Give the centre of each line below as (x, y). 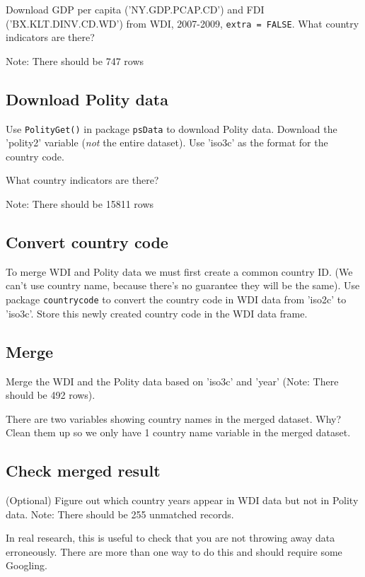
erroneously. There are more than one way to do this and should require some (174, 551)
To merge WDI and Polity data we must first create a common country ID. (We (179, 271)
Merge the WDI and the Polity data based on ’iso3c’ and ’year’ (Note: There (172, 381)
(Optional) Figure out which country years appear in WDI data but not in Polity (182, 500)
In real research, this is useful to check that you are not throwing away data (170, 538)
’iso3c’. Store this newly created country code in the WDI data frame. (157, 313)
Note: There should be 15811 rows (80, 204)
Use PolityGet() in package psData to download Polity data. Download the (172, 128)
